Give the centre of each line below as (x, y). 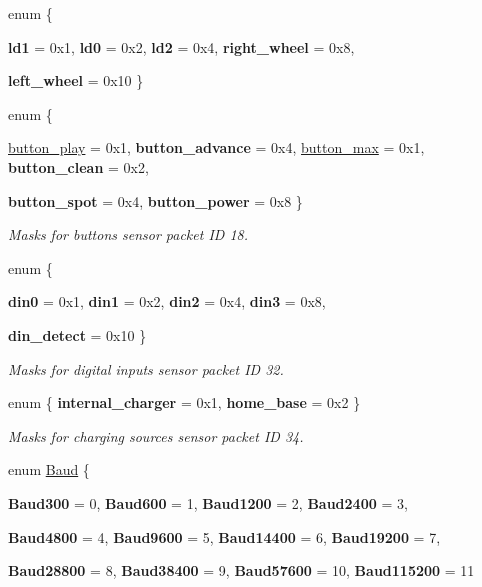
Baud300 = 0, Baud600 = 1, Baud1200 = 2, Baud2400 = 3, (208, 502)
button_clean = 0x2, (78, 166)
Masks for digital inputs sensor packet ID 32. (146, 368)
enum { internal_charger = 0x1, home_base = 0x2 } (184, 402)
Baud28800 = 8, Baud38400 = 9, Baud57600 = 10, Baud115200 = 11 (241, 570)
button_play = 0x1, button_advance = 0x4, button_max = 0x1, (216, 147)
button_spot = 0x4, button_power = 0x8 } (155, 200)
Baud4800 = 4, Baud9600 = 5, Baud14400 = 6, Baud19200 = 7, (224, 536)
